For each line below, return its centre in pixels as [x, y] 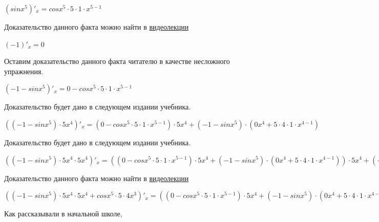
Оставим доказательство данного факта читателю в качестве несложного [117, 61]
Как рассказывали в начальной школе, [63, 214]
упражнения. [24, 71]
